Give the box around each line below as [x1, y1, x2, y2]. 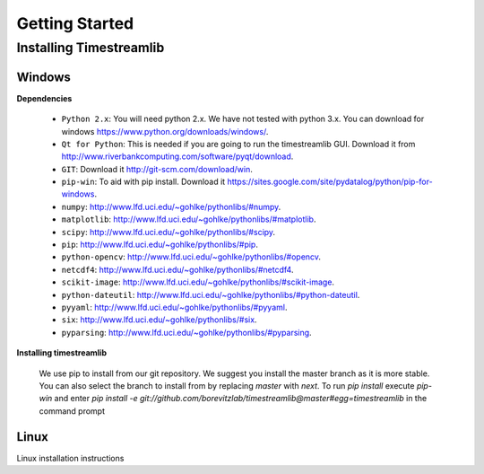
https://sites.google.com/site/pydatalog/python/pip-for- [227, 176, 434, 188]
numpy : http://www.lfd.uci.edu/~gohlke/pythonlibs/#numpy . [61, 201, 281, 212]
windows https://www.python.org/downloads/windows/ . [61, 126, 269, 136]
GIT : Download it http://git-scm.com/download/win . [61, 163, 253, 174]
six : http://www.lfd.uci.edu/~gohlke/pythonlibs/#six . [61, 314, 257, 325]
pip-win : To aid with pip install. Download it [61, 176, 226, 188]
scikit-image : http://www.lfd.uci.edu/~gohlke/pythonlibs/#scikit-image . [61, 276, 335, 287]
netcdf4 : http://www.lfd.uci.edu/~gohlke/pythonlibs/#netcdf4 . [61, 264, 294, 275]
